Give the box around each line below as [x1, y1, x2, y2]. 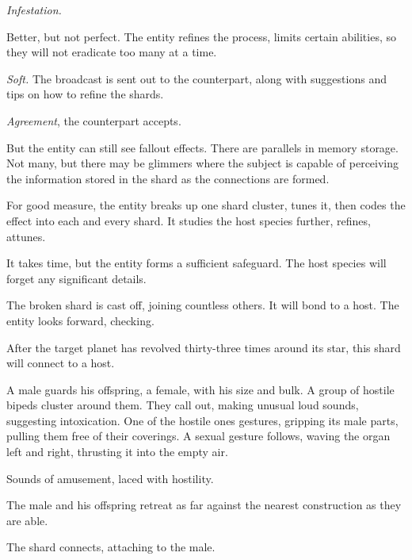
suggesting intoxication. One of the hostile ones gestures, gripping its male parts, [6, 412, 399, 428]
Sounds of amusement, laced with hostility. [6, 470, 214, 486]
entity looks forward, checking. [6, 312, 154, 328]
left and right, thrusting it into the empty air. [6, 443, 228, 460]
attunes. [6, 228, 46, 244]
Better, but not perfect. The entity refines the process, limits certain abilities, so [6, 28, 396, 44]
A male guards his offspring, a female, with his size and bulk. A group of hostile [6, 381, 395, 397]
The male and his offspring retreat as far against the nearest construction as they [6, 497, 402, 513]
